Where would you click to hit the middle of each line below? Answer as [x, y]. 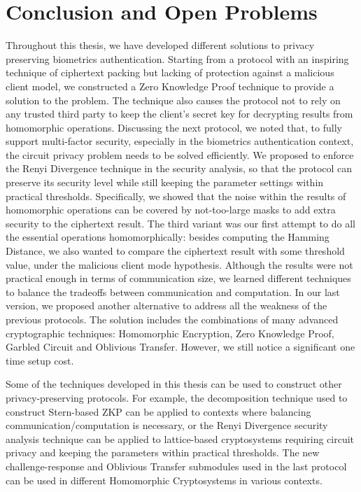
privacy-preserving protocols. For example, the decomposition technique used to [177, 397]
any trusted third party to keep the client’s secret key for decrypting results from [179, 114]
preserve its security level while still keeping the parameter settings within [165, 182]
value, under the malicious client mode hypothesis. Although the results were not [179, 264]
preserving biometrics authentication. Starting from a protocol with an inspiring [177, 58]
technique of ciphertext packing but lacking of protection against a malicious [170, 72]
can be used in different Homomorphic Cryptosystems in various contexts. [164, 480]
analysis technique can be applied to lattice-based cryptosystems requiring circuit [180, 438]
